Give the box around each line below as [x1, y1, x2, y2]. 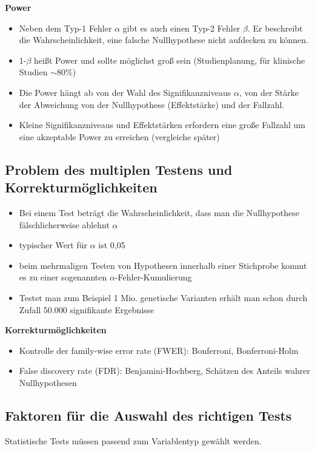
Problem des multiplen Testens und [5, 160, 233, 178]
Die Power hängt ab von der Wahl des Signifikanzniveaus [19, 86, 231, 98]
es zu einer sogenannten [19, 271, 107, 283]
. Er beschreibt [247, 21, 303, 34]
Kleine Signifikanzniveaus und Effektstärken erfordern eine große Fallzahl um [19, 118, 305, 131]
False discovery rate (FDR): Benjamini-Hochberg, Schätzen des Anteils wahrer [19, 364, 310, 377]
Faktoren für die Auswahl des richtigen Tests [5, 405, 292, 424]
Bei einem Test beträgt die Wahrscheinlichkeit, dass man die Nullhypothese [19, 206, 300, 219]
